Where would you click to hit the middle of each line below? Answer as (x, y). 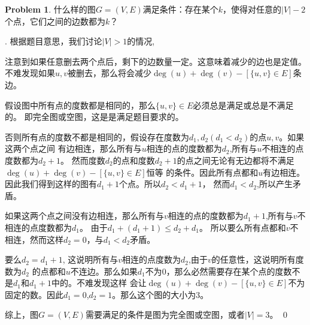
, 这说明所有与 (90, 259)
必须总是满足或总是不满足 (243, 105)
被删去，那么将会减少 (110, 73)
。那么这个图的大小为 (154, 294)
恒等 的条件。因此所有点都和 (202, 172)
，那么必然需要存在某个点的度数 (229, 271)
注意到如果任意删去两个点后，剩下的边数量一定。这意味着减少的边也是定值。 (156, 61)
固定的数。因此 (34, 294)
